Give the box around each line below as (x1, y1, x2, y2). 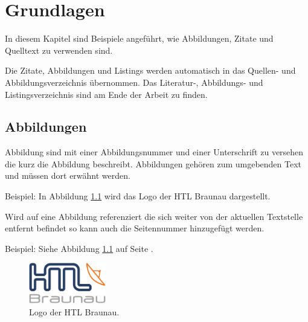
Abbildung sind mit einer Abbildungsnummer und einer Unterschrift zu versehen (5, 146, 304, 158)
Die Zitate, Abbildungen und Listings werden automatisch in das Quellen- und (5, 64, 296, 77)
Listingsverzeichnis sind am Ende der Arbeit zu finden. (5, 88, 208, 100)
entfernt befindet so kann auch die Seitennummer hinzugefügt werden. (5, 222, 265, 234)
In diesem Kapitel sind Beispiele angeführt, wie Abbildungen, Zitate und (5, 32, 274, 45)
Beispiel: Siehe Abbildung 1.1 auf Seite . (5, 242, 153, 254)
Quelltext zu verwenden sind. (5, 43, 113, 56)
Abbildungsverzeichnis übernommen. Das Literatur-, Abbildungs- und (5, 76, 263, 88)
